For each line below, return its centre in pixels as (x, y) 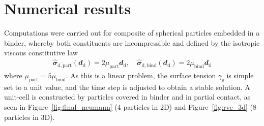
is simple (240, 75)
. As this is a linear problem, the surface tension (141, 75)
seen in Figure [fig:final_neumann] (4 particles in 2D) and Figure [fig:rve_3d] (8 (130, 106)
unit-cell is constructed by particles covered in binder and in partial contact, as (127, 97)
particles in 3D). (30, 117)
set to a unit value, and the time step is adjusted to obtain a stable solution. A (127, 87)
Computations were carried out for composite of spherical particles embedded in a (132, 33)
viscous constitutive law (41, 53)
